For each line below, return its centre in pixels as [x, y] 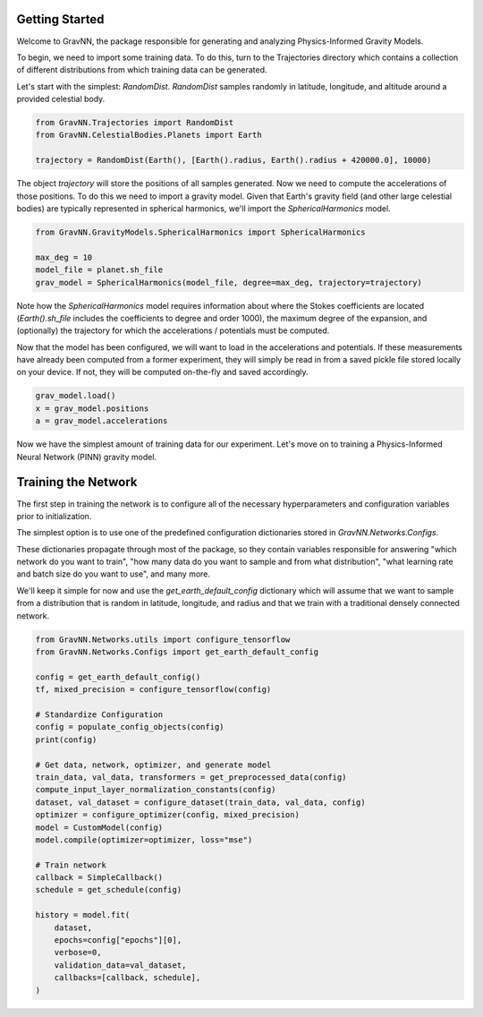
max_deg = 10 [64, 257]
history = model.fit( [83, 915]
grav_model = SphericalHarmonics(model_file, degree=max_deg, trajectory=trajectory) [229, 282]
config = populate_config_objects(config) [130, 727]
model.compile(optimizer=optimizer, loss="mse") [144, 840]
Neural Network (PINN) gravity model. [86, 457]
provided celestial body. [61, 99]
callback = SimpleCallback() [99, 878]
